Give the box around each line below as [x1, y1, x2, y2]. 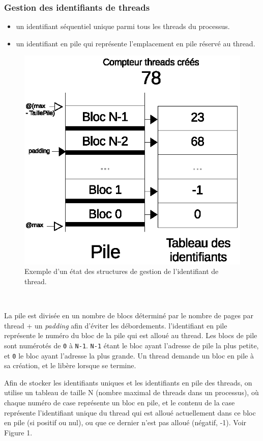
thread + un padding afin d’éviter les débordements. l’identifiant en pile [4, 320, 227, 330]
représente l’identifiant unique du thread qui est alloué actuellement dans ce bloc [4, 407, 256, 418]
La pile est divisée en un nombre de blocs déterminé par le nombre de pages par [4, 310, 253, 321]
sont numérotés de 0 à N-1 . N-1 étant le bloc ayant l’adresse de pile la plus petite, [4, 340, 259, 350]
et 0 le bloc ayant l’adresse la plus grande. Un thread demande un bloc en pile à [4, 350, 254, 361]
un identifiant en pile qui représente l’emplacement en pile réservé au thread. [16, 38, 255, 48]
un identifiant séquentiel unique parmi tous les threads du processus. [16, 21, 230, 32]
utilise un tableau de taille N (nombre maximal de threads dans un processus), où [4, 387, 259, 398]
